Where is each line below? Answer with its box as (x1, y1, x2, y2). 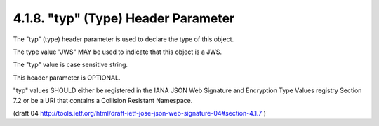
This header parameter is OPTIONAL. (13, 73, 121, 82)
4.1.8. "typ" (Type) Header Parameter (13, 10, 235, 26)
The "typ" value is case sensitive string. (13, 60, 128, 69)
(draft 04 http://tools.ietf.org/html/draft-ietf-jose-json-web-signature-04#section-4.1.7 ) (13, 108, 267, 117)
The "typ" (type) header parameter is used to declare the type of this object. (13, 35, 234, 43)
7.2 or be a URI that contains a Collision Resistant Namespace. (13, 96, 193, 104)
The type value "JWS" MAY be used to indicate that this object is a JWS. (13, 48, 222, 56)
